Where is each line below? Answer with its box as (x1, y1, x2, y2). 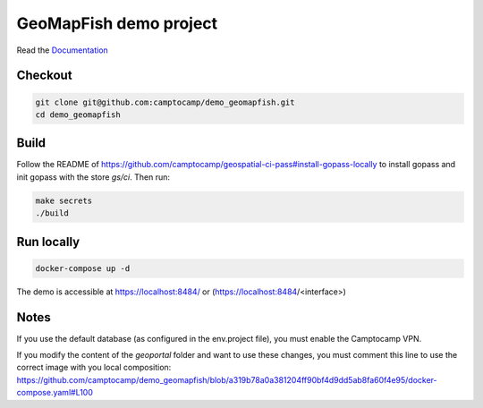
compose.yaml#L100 (16, 387, 94, 398)
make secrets (35, 195, 93, 206)
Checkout (16, 68, 72, 83)
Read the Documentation (16, 45, 109, 55)
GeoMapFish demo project (16, 13, 218, 33)
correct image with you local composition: (16, 362, 172, 373)
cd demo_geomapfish (35, 109, 121, 120)
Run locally (16, 234, 80, 250)
